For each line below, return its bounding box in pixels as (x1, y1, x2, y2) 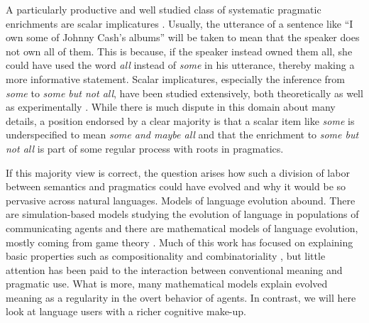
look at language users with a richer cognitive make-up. (6, 304, 246, 319)
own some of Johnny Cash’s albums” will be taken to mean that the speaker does (6, 30, 360, 45)
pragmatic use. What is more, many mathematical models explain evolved (6, 276, 328, 291)
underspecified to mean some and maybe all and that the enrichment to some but (6, 127, 359, 142)
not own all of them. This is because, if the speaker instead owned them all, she (6, 43, 353, 58)
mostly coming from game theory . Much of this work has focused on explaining (6, 234, 353, 249)
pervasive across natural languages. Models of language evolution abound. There (6, 192, 356, 207)
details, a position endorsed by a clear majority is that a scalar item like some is (6, 113, 355, 128)
